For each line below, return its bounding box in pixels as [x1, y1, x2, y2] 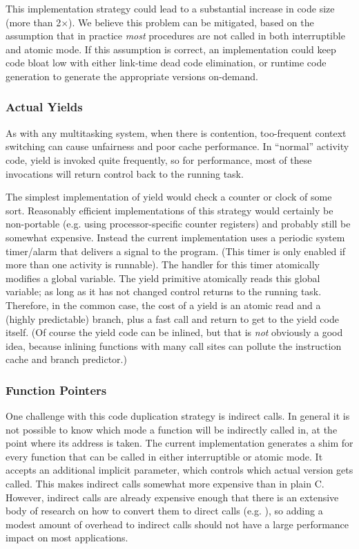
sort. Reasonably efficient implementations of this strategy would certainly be [6, 203, 333, 217]
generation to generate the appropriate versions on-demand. [6, 68, 258, 83]
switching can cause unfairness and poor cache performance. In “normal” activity [6, 139, 349, 153]
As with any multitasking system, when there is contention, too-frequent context [6, 125, 347, 140]
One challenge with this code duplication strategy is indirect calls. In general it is [6, 409, 350, 423]
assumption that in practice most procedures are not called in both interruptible [6, 28, 345, 43]
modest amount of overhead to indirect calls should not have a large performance [6, 517, 349, 531]
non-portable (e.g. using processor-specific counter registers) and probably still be [6, 216, 351, 231]
